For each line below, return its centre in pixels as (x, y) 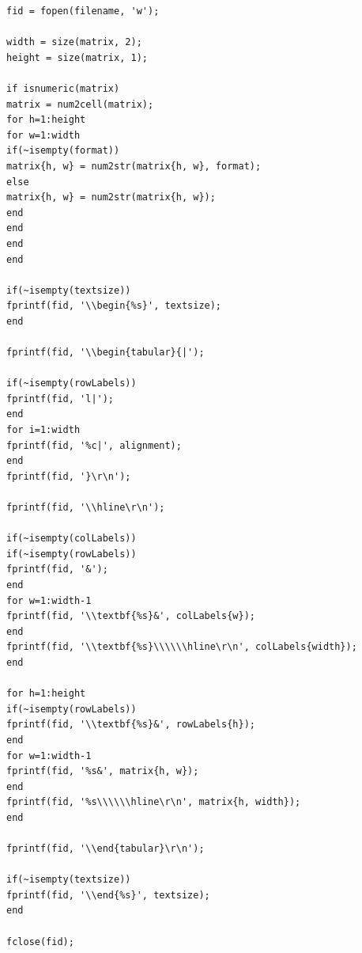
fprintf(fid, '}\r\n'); (69, 476)
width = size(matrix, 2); (74, 42)
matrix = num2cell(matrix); (80, 104)
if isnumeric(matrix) (63, 88)
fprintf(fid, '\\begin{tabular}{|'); (106, 353)
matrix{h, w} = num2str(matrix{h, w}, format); (134, 166)
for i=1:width (43, 430)
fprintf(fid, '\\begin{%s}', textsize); (114, 306)
